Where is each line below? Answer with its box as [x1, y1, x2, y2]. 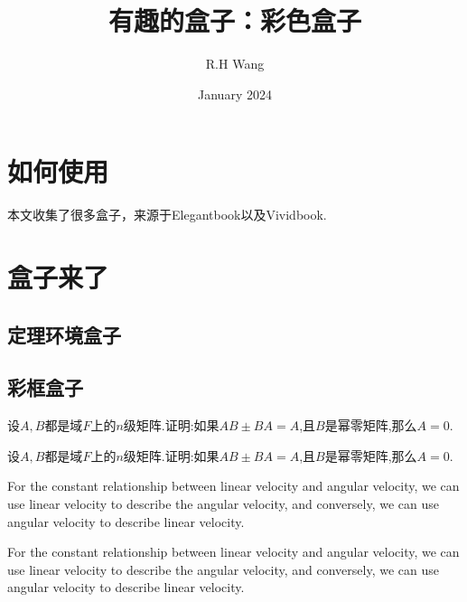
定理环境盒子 [7, 320, 121, 348]
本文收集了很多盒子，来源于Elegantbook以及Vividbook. [7, 205, 327, 224]
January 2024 [198, 84, 272, 103]
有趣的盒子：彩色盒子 [107, 2, 361, 39]
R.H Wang [205, 54, 265, 73]
